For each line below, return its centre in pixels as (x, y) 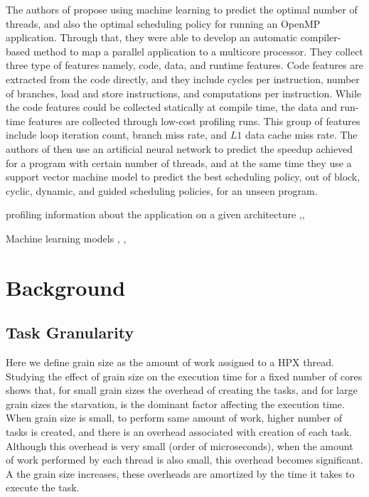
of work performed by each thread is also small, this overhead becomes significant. (184, 460)
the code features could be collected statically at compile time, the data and (172, 107)
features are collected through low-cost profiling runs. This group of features (194, 121)
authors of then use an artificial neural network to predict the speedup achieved (180, 148)
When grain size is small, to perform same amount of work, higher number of (174, 418)
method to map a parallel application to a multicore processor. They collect (198, 51)
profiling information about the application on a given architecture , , (155, 214)
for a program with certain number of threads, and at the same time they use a (179, 162)
